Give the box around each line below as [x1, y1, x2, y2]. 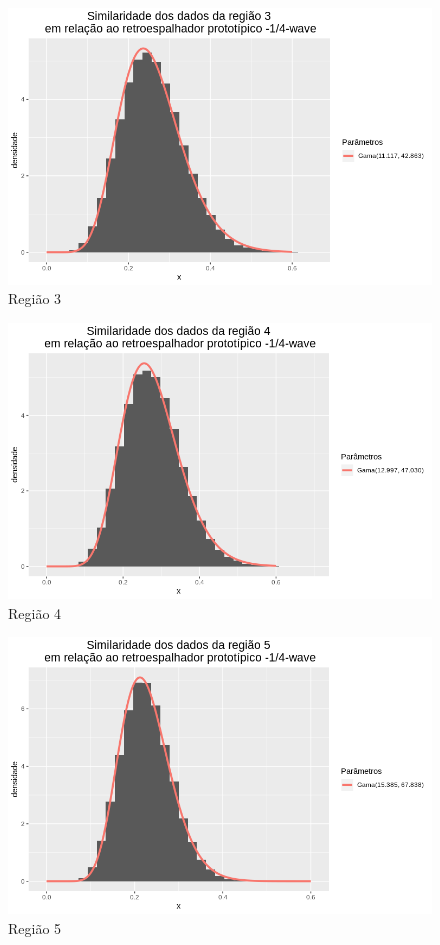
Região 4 [8, 602, 62, 623]
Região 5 [8, 917, 62, 938]
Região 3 [8, 288, 62, 309]
